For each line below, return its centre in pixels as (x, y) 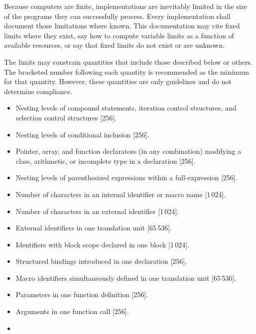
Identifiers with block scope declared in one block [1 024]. (103, 244)
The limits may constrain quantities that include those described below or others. (128, 61)
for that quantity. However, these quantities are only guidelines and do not (118, 81)
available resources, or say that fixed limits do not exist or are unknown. (115, 45)
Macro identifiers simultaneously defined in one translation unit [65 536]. (126, 278)
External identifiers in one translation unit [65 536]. (94, 228)
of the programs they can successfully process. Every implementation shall (117, 16)
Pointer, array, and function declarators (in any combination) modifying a (128, 151)
